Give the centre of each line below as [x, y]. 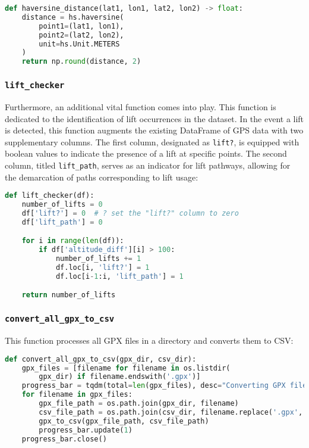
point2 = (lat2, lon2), [81, 35]
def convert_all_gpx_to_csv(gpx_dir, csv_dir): [101, 359]
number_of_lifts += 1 [98, 259]
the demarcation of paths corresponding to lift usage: [102, 177]
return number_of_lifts [69, 295]
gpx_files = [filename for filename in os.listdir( [126, 368]
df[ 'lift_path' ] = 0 [62, 222]
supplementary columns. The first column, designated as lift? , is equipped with [152, 141]
